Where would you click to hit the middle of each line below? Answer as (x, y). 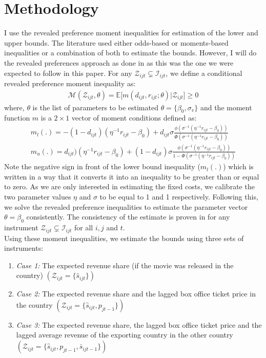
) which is (238, 166)
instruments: (24, 248)
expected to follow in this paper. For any (68, 73)
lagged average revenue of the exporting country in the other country (125, 335)
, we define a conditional (204, 73)
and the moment (226, 107)
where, (14, 107)
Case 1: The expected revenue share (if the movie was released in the (125, 265)
